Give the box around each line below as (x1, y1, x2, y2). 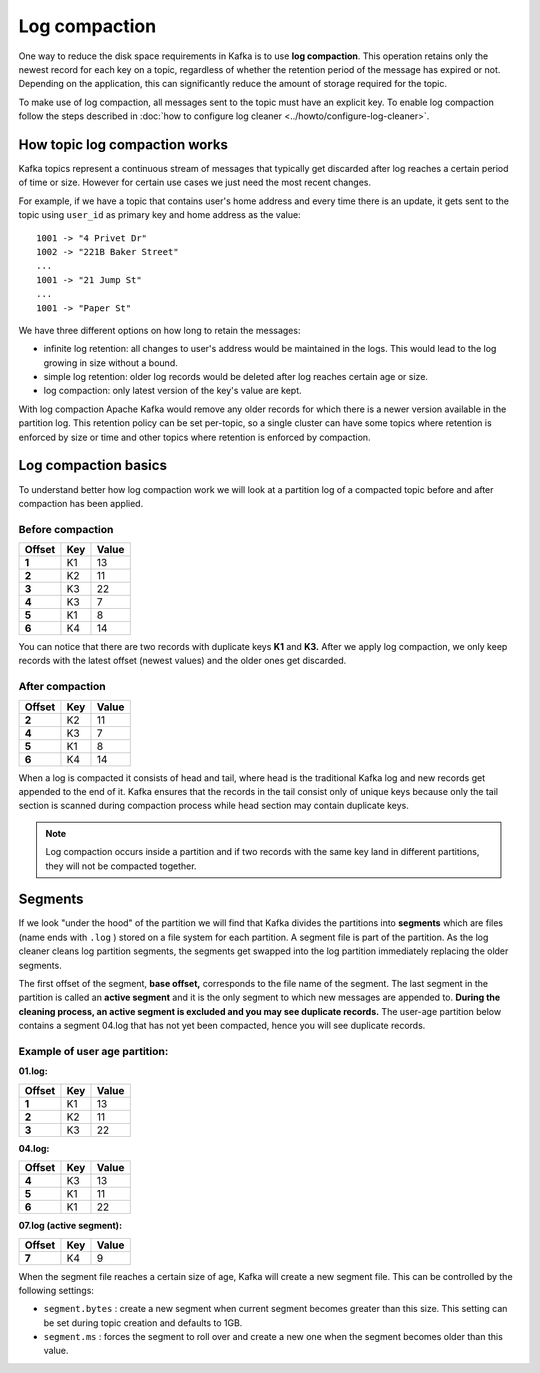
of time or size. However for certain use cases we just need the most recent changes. (18, 176, 372, 189)
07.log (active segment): (18, 1220, 123, 1232)
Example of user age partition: (18, 1044, 169, 1058)
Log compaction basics (18, 457, 167, 474)
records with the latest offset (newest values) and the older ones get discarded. (18, 655, 347, 667)
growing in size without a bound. (43, 356, 179, 369)
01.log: (18, 1065, 49, 1077)
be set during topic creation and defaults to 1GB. (43, 1316, 243, 1329)
